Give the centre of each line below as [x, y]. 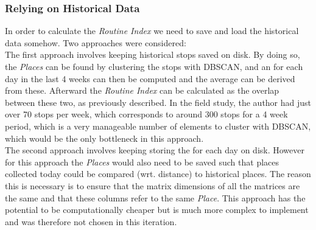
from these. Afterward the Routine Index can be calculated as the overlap [142, 90]
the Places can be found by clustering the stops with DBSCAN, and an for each [154, 66]
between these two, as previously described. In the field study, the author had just [158, 102]
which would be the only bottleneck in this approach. [104, 138]
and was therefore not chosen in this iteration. [91, 221]
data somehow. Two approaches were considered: [96, 42]
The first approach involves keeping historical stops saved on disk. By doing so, [153, 54]
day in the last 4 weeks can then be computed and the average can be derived [150, 78]
